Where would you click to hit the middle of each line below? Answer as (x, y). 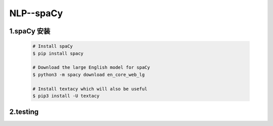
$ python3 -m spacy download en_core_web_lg (89, 74)
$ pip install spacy (58, 53)
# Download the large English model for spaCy (91, 68)
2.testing (24, 112)
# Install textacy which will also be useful (90, 89)
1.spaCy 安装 (30, 31)
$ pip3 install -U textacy (66, 96)
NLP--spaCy (36, 13)
